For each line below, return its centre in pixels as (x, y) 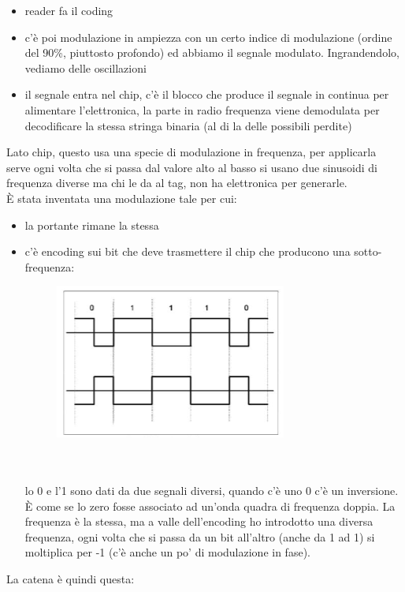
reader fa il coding (69, 10)
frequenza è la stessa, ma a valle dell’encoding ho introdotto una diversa (199, 521)
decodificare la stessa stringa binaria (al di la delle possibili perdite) (188, 125)
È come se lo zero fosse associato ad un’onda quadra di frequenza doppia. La (210, 506)
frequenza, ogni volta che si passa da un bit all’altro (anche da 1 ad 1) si (200, 536)
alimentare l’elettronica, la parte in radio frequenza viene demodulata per (202, 109)
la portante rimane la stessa (92, 225)
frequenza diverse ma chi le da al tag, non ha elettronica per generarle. (177, 183)
